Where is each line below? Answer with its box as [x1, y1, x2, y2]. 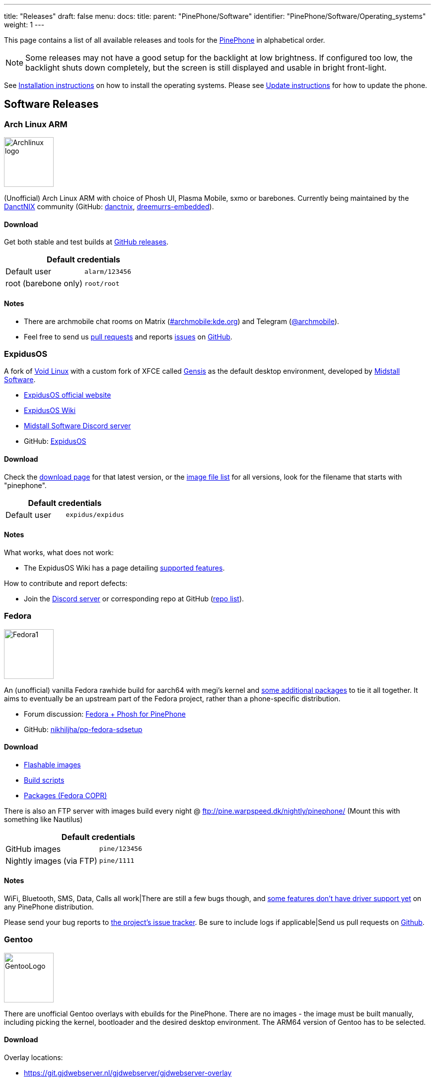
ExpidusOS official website [24, 391, 111, 400]
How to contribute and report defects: [4, 579, 128, 587]
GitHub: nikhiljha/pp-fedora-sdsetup [24, 725, 143, 734]
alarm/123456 [84, 267, 131, 275]
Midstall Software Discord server [24, 421, 131, 430]
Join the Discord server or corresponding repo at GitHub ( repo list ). [24, 594, 244, 603]
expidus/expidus [66, 511, 124, 519]
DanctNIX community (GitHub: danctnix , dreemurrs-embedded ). [4, 202, 214, 211]
